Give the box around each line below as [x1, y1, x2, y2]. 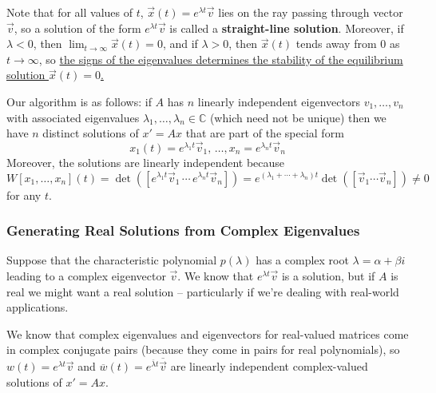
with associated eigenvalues [6, 109, 140, 125]
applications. [6, 299, 69, 316]
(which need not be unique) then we [209, 109, 386, 125]
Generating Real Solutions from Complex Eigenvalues [6, 220, 360, 240]
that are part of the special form [185, 125, 344, 141]
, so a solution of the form [14, 19, 141, 36]
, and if [162, 35, 198, 52]
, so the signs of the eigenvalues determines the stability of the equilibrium [38, 50, 403, 67]
